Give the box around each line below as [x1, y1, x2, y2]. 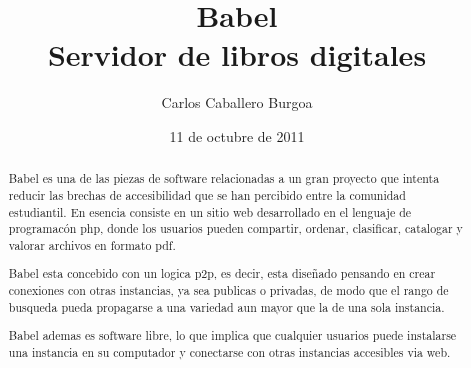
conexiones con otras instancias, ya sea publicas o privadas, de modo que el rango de [8, 282, 449, 299]
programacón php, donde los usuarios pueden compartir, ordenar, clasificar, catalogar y [8, 220, 463, 237]
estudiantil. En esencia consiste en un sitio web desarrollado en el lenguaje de [8, 203, 412, 220]
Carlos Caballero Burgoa [161, 92, 313, 113]
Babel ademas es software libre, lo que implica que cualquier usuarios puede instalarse [8, 327, 457, 344]
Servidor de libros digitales [47, 34, 427, 75]
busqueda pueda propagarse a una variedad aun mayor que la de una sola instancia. [8, 298, 445, 315]
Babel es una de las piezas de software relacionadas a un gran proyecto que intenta [8, 170, 440, 187]
